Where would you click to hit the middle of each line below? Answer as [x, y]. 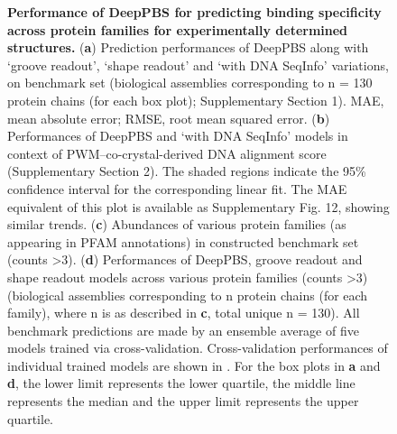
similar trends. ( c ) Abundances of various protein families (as [177, 224]
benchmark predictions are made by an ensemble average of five [183, 330]
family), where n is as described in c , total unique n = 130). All [184, 313]
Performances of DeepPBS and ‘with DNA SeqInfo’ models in [178, 136]
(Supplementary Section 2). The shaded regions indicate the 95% [187, 171]
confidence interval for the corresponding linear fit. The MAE [177, 188]
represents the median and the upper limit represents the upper [183, 401]
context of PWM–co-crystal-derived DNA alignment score [167, 153]
